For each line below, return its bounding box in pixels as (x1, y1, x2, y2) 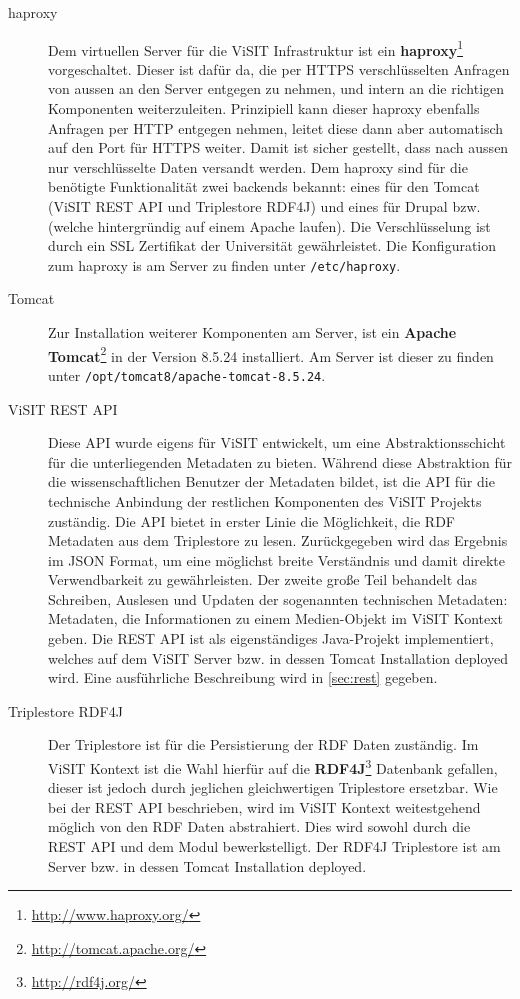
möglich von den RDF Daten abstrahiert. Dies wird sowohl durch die (48, 816, 471, 837)
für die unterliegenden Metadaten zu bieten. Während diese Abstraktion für (48, 451, 512, 472)
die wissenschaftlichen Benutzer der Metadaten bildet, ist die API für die (48, 471, 495, 492)
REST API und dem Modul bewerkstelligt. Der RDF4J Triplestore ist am (48, 836, 501, 857)
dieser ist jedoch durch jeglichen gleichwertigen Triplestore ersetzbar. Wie (48, 777, 498, 798)
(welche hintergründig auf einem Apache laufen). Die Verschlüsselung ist (48, 215, 491, 236)
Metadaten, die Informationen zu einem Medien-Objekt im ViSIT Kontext (48, 608, 504, 629)
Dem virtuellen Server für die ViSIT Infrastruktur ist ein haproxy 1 (48, 36, 464, 60)
